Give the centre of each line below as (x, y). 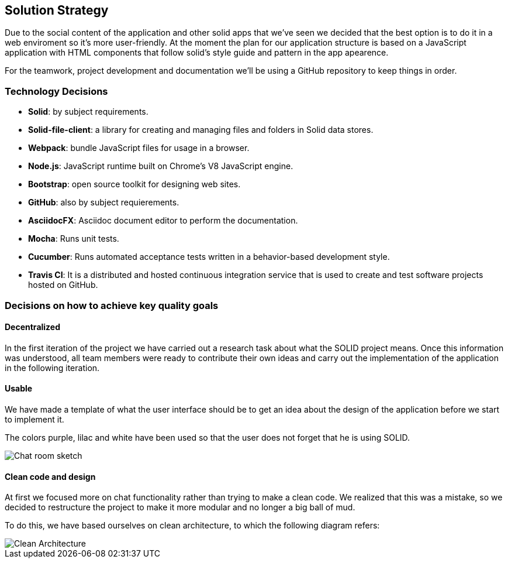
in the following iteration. (52, 368)
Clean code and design (50, 476)
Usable (19, 389)
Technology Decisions (56, 91)
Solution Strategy (57, 10)
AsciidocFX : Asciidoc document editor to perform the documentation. (163, 221)
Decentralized (32, 327)
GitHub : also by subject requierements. (104, 202)
